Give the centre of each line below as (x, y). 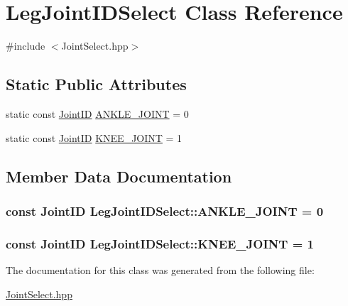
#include (26, 46)
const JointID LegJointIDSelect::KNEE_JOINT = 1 (160, 243)
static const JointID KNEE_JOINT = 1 (94, 137)
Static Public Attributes (96, 84)
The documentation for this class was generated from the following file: (160, 269)
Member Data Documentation (119, 176)
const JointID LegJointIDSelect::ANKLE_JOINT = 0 (165, 211)
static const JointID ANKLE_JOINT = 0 (97, 113)
